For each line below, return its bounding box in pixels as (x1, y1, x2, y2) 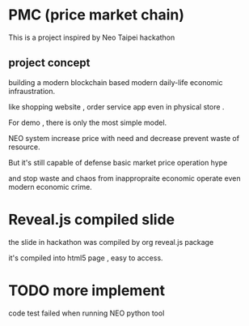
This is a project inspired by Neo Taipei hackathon (8, 32, 175, 42)
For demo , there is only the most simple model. (8, 118, 167, 127)
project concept (8, 56, 91, 70)
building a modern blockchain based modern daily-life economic (8, 77, 224, 87)
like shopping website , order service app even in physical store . (8, 101, 225, 111)
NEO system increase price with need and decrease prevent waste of (8, 133, 240, 143)
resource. (8, 142, 40, 152)
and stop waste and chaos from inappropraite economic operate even (8, 173, 241, 183)
